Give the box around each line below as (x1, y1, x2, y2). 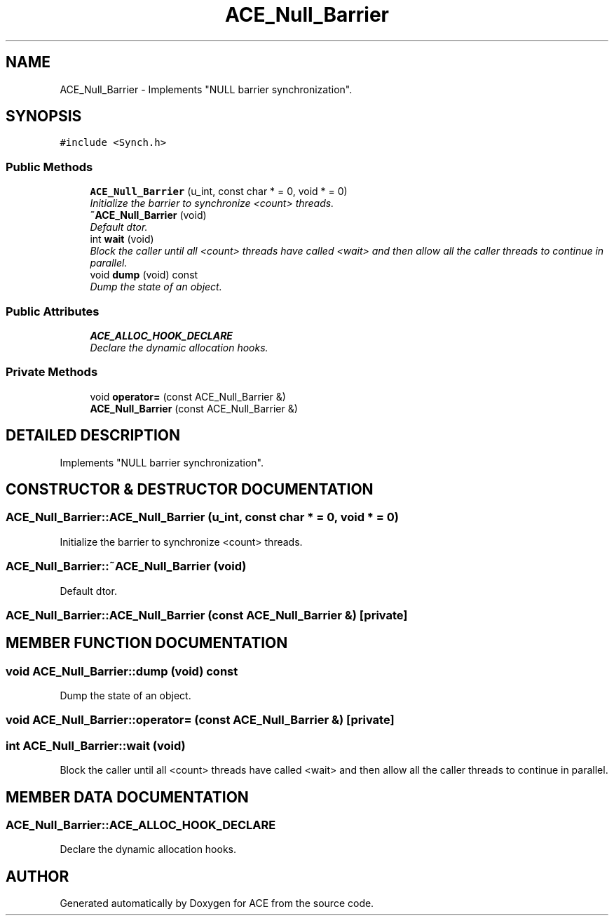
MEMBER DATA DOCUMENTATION (6, 788, 249, 806)
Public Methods (6, 159, 93, 174)
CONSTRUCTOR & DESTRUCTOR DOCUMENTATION (6, 480, 374, 498)
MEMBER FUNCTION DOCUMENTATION (6, 634, 288, 652)
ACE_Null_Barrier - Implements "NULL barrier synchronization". (60, 83, 353, 95)
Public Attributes (6, 304, 100, 318)
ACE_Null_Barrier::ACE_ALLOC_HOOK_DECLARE (6, 818, 276, 833)
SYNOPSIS (6, 107, 82, 126)
